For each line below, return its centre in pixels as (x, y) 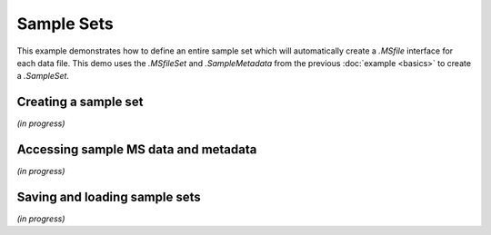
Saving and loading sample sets (109, 196)
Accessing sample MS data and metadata (137, 150)
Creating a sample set (80, 102)
